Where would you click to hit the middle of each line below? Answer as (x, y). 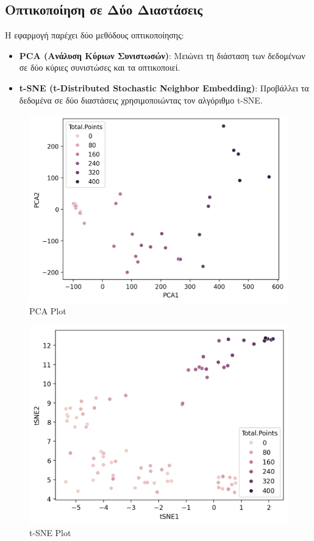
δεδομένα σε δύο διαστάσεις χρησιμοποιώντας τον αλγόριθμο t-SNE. (141, 100)
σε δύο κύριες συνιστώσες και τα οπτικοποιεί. (100, 67)
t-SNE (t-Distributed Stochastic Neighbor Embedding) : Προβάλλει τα (164, 87)
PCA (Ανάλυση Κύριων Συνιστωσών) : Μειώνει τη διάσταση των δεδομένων (162, 55)
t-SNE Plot (50, 533)
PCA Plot (48, 311)
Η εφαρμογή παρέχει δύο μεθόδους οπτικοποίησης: (95, 35)
